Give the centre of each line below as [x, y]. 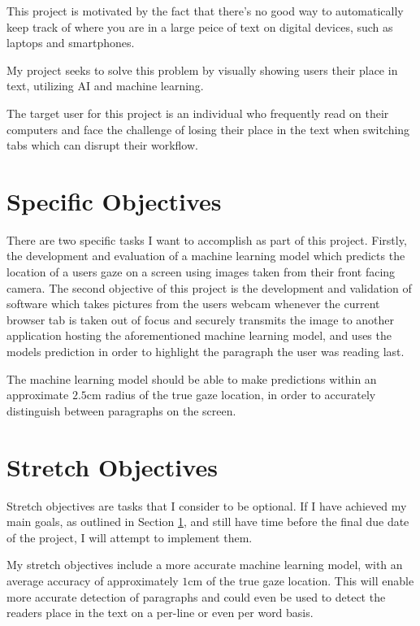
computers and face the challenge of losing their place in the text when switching [208, 129]
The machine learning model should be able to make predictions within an [192, 378]
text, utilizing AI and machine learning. [105, 86]
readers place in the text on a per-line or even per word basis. [160, 613]
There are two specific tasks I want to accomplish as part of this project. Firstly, [207, 239]
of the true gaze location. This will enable [310, 580]
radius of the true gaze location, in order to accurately [240, 395]
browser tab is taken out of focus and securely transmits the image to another [201, 319]
